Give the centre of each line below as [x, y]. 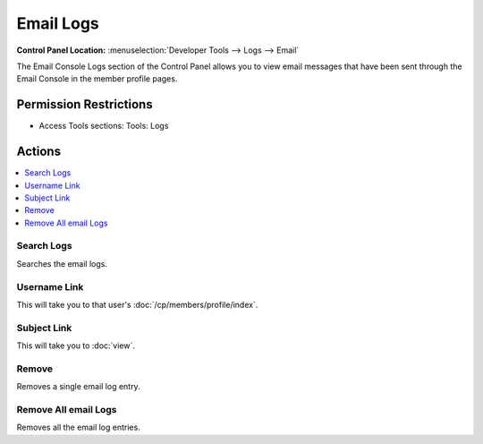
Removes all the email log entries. [78, 427]
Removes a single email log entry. [78, 387]
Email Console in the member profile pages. [97, 79]
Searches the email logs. [62, 263]
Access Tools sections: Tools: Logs [104, 126]
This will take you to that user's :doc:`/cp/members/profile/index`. [137, 304]
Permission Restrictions [85, 104]
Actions [39, 152]
